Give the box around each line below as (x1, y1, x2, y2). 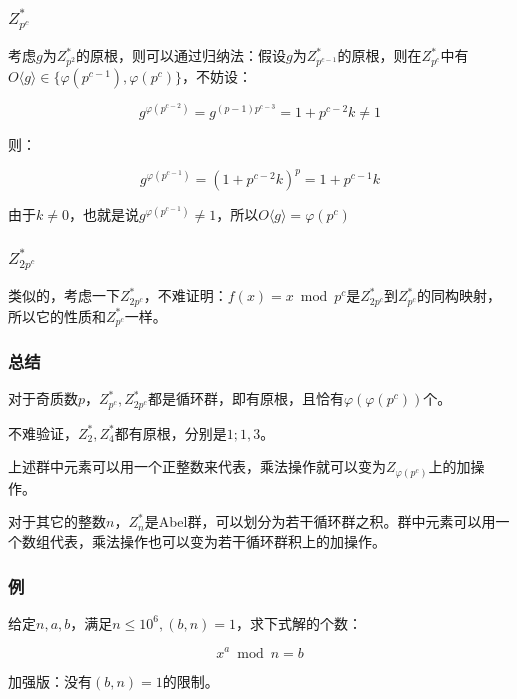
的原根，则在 (337, 45, 422, 66)
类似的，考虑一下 (8, 285, 120, 306)
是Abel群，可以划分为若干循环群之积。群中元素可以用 (144, 511, 496, 532)
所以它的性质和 (8, 305, 106, 326)
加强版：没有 (8, 670, 92, 691)
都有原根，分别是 (114, 422, 227, 443)
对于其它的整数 (8, 511, 106, 532)
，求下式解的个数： (236, 612, 363, 633)
